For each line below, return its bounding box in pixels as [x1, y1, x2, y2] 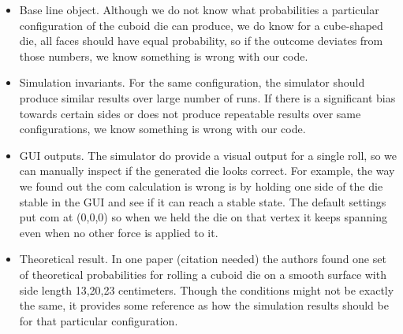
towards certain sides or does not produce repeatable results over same [19, 105, 361, 121]
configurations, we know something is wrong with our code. [19, 121, 306, 137]
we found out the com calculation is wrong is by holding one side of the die [19, 177, 383, 194]
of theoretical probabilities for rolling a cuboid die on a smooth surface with [19, 265, 386, 282]
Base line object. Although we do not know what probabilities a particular [19, 2, 379, 17]
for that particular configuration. [19, 312, 178, 328]
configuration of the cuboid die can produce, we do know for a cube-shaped [19, 17, 383, 33]
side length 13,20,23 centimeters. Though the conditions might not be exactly [19, 281, 394, 298]
